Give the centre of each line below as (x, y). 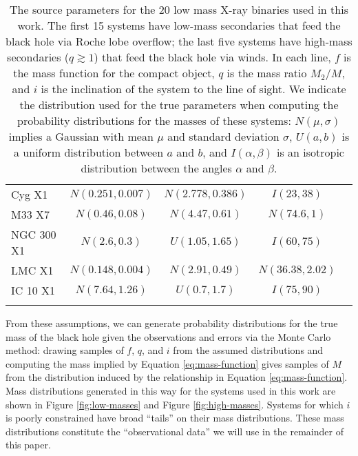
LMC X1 (32, 270)
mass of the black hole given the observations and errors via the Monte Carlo (168, 336)
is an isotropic (310, 152)
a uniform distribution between (89, 152)
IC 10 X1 (33, 290)
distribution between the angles (156, 168)
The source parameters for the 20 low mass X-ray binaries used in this (179, 9)
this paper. (28, 445)
